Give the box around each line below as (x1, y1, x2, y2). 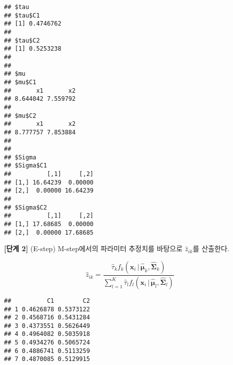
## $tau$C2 (4, 37, 40, 44)
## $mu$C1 (4, 78, 36, 86)
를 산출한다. (192, 243, 229, 254)
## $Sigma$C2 (4, 204, 47, 211)
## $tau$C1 (4, 12, 40, 19)
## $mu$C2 (4, 112, 36, 119)
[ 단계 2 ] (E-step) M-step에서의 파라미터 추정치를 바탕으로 (4, 243, 183, 254)
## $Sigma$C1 (4, 162, 47, 169)
